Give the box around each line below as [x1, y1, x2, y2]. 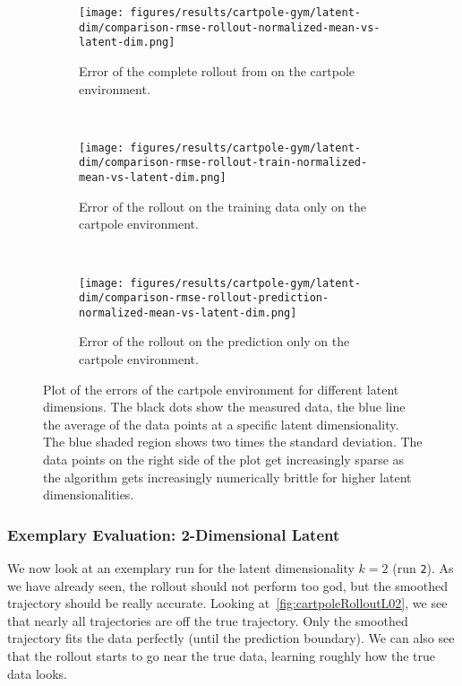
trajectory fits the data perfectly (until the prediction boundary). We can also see [7, 629, 455, 647]
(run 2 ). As [392, 559, 454, 577]
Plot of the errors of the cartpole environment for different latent [43, 379, 399, 398]
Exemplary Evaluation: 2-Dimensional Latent [7, 523, 340, 545]
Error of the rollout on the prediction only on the [79, 332, 350, 351]
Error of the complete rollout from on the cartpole [79, 61, 355, 80]
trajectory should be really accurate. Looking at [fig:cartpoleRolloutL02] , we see [7, 594, 448, 612]
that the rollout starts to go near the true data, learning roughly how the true [7, 647, 436, 665]
